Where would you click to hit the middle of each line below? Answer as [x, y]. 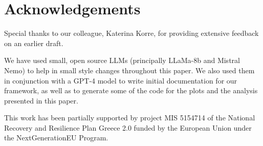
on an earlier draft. [34, 43]
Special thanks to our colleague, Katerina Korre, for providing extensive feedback [131, 33]
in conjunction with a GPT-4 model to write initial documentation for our [121, 80]
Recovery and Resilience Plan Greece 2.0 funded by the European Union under [128, 127]
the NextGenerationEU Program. [56, 138]
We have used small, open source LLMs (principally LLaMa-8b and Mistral [122, 60]
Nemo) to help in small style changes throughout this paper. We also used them [129, 70]
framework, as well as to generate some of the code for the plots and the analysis [131, 90]
